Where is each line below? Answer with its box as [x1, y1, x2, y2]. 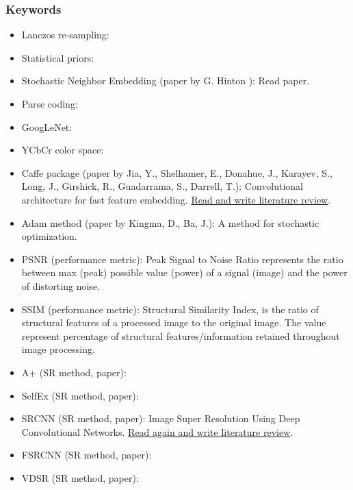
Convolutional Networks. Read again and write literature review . [21, 424, 293, 439]
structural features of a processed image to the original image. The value [21, 315, 326, 330]
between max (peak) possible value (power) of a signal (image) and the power [21, 265, 348, 280]
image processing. [21, 342, 95, 356]
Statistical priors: [21, 50, 94, 64]
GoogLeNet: [21, 119, 73, 134]
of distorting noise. [21, 278, 100, 293]
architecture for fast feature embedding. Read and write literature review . [21, 192, 331, 206]
